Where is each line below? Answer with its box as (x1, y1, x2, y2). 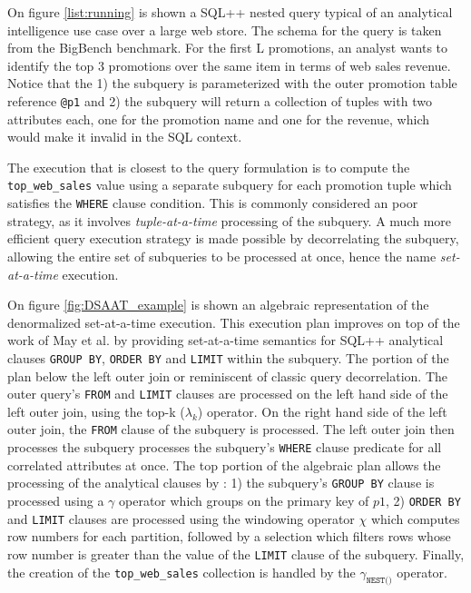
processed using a (7, 490, 104, 509)
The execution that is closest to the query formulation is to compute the (7, 157, 410, 176)
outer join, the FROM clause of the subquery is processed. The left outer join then (7, 420, 455, 439)
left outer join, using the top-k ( (7, 401, 185, 420)
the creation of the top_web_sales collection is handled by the (7, 562, 356, 581)
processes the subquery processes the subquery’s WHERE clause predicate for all (7, 438, 442, 457)
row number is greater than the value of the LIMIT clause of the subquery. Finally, (7, 544, 465, 563)
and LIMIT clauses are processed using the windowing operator (7, 509, 355, 528)
